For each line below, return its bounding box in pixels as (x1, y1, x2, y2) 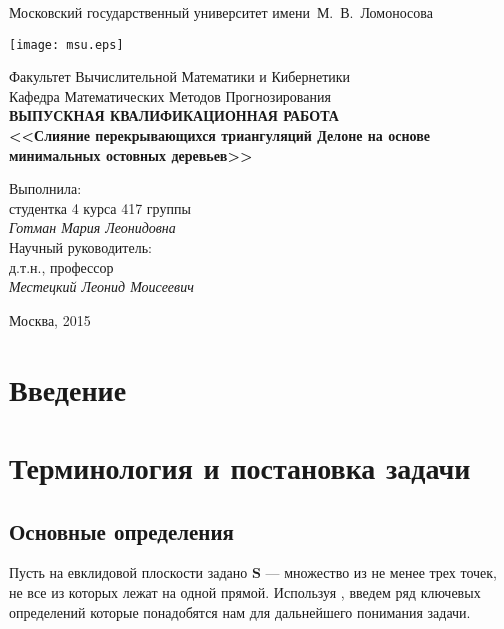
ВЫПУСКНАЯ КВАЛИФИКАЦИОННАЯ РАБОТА (9, 105, 339, 126)
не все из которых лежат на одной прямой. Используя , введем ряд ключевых (9, 581, 481, 602)
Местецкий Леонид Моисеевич (9, 276, 194, 297)
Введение (9, 368, 127, 409)
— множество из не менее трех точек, (265, 562, 498, 583)
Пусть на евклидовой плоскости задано (9, 562, 248, 583)
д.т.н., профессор (9, 256, 114, 277)
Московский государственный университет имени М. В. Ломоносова (9, 2, 433, 22)
